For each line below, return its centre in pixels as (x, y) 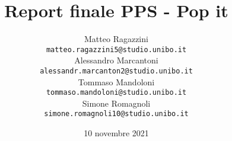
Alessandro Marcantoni (116, 60)
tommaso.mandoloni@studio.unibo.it (116, 93)
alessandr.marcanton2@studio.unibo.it (116, 71)
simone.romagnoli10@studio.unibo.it (116, 114)
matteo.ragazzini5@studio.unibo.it (116, 49)
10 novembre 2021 (116, 133)
